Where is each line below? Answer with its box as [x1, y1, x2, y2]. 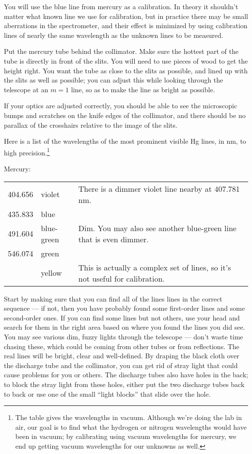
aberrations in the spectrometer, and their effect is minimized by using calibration [4, 20, 248, 31]
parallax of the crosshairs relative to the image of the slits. [4, 119, 177, 130]
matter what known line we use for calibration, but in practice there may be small [4, 11, 248, 21]
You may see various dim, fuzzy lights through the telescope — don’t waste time [4, 331, 243, 341]
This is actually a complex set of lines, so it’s [78, 261, 231, 273]
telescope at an [4, 84, 48, 94]
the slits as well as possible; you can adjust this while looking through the [4, 75, 223, 85]
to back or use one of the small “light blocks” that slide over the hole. [4, 388, 211, 399]
